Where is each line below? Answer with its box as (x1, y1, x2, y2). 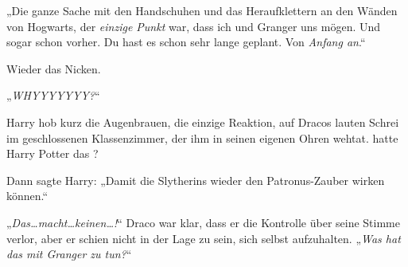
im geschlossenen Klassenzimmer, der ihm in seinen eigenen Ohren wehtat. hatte (6, 129, 398, 146)
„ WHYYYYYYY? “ (6, 87, 100, 104)
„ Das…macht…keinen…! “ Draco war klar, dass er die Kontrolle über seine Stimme (6, 214, 400, 230)
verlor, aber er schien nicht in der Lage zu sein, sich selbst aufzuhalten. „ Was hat (6, 230, 401, 246)
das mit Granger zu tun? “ (6, 245, 132, 262)
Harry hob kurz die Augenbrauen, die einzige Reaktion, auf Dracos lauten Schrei (6, 113, 399, 130)
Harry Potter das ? (6, 145, 99, 162)
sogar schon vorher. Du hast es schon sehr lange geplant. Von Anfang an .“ (6, 33, 366, 50)
